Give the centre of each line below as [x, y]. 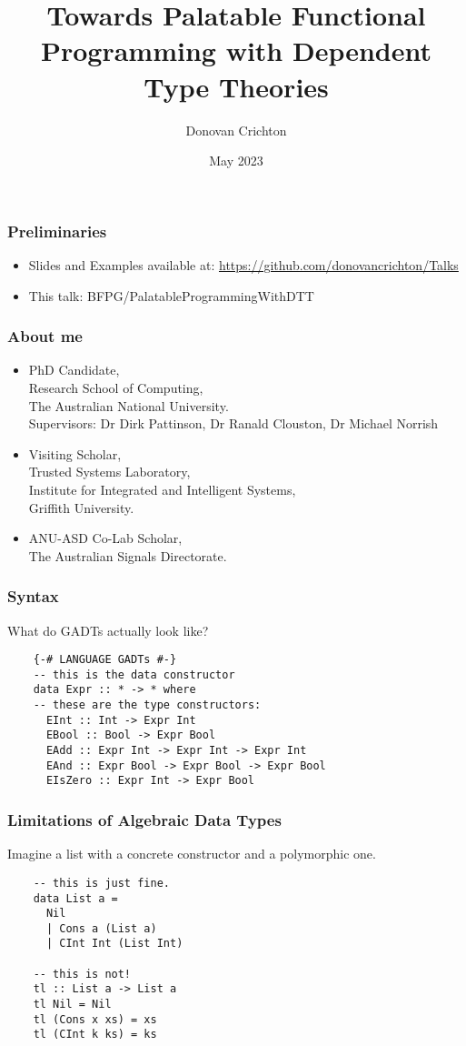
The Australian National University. [129, 405]
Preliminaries [57, 231]
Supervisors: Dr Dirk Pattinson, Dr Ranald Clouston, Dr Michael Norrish [233, 423]
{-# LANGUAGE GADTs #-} [105, 660]
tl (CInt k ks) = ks [95, 1035]
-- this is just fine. [101, 883]
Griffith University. [81, 507]
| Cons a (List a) [101, 928]
